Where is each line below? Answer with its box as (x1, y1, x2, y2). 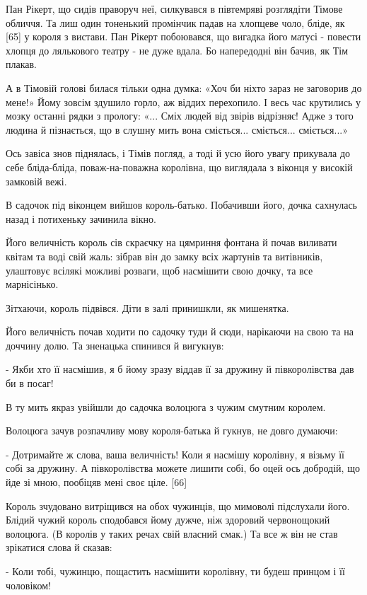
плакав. (6, 57, 37, 71)
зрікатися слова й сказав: (6, 540, 112, 555)
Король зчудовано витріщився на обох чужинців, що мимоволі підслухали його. (6, 498, 350, 513)
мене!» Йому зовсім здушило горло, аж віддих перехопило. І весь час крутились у (6, 94, 361, 109)
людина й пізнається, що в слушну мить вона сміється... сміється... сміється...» (6, 122, 348, 137)
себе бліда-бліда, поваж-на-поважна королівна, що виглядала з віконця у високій (6, 159, 353, 174)
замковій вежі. (6, 173, 67, 188)
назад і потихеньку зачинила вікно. (6, 211, 156, 226)
